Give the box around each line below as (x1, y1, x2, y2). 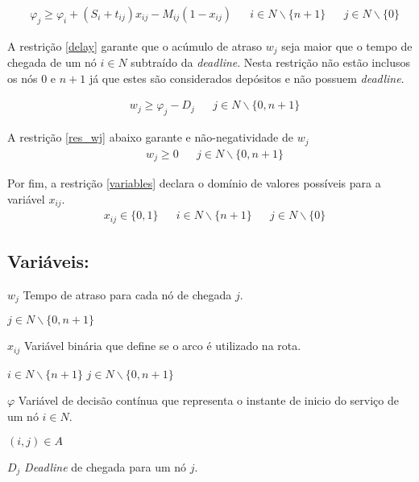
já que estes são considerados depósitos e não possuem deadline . (89, 69, 404, 86)
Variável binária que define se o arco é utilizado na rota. (23, 337, 301, 354)
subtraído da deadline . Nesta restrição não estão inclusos (131, 54, 410, 71)
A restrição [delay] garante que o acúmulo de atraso (7, 37, 263, 54)
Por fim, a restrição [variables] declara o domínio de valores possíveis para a (7, 175, 381, 192)
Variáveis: (7, 249, 89, 274)
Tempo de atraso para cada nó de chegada (23, 286, 232, 303)
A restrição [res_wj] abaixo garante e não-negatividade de (7, 129, 293, 146)
